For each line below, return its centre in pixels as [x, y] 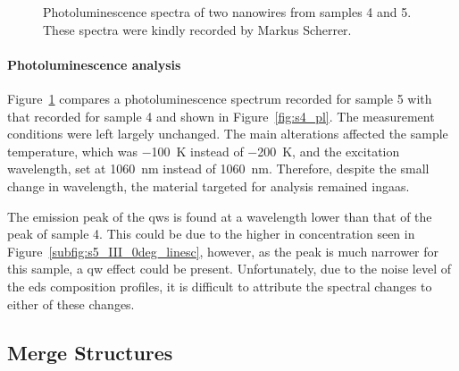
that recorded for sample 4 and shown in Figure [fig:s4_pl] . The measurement [221, 116]
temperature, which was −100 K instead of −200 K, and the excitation [204, 151]
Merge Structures [90, 352]
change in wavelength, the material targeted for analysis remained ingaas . [209, 185]
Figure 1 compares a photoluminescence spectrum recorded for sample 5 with [220, 98]
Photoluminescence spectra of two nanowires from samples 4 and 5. [227, 12]
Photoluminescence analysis [94, 64]
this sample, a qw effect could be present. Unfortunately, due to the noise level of [229, 269]
